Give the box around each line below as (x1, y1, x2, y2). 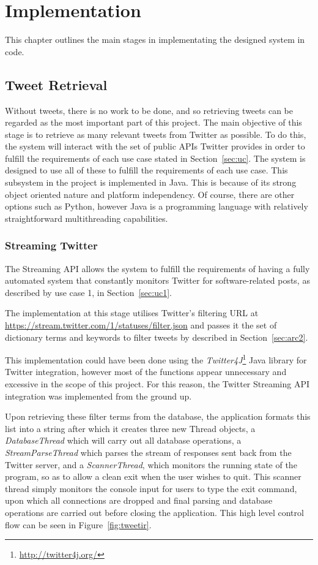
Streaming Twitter (5, 238, 98, 253)
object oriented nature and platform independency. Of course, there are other (5, 188, 295, 200)
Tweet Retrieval (5, 75, 108, 94)
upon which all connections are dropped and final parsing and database (5, 494, 273, 507)
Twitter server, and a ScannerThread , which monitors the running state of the (5, 458, 297, 471)
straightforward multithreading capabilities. (5, 211, 168, 224)
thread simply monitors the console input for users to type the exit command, (5, 482, 297, 495)
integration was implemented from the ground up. (5, 389, 192, 402)
